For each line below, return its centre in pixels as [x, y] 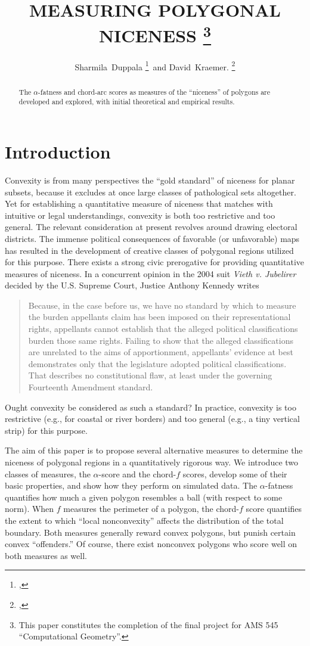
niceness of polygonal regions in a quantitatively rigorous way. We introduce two [152, 462]
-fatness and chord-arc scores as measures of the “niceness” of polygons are [154, 91]
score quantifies [274, 509]
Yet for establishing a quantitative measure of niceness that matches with [139, 204]
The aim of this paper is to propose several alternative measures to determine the [154, 450]
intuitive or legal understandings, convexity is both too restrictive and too [140, 215]
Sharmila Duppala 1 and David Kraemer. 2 [155, 66]
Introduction [58, 151]
